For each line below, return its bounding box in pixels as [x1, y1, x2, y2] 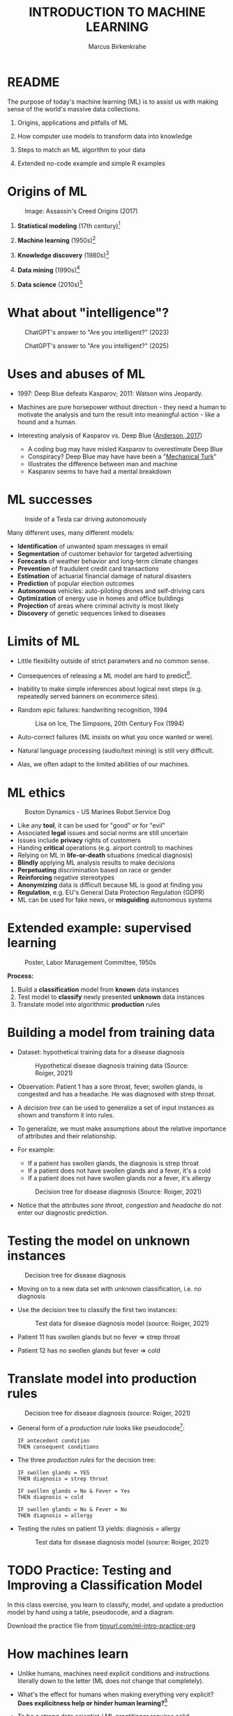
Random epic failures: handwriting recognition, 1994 [17, 706, 168, 714]
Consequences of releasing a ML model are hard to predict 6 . [17, 670, 192, 680]
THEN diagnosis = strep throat [17, 1475, 109, 1482]
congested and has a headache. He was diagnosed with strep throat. [17, 1090, 216, 1098]
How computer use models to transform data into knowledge [17, 132, 193, 140]
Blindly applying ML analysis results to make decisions [17, 858, 176, 867]
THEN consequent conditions [17, 1443, 99, 1450]
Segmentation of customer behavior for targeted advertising [17, 549, 193, 557]
